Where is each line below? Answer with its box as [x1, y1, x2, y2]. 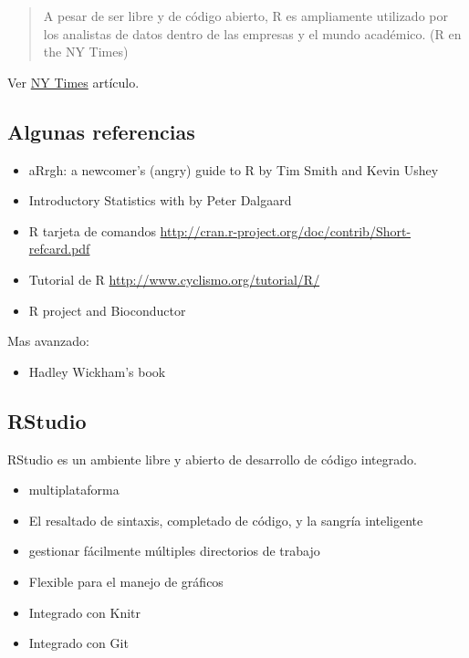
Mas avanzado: [7, 331, 89, 350]
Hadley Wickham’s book [28, 361, 166, 381]
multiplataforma [28, 480, 120, 499]
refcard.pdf [28, 239, 90, 258]
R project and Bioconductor [28, 300, 186, 319]
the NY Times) [43, 42, 129, 61]
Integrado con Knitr [28, 602, 141, 621]
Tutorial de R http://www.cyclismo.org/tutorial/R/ [28, 269, 320, 288]
